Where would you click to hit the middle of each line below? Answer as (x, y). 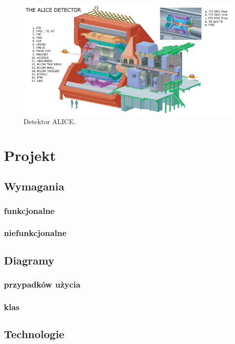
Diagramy (29, 260)
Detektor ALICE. (50, 121)
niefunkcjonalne (35, 233)
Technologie (34, 334)
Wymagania (34, 186)
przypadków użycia (42, 284)
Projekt (30, 155)
